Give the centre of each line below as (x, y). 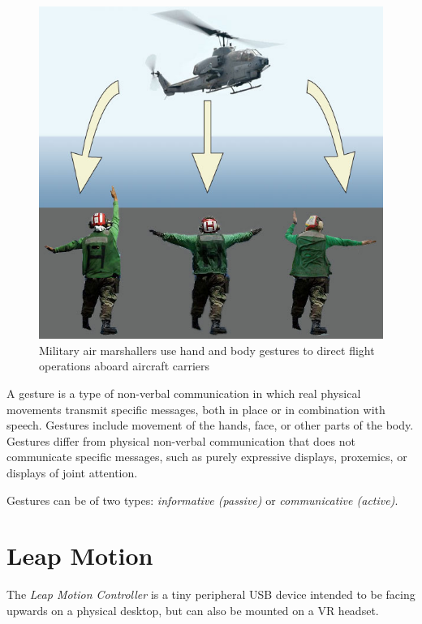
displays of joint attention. (72, 473)
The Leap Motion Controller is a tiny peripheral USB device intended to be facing (211, 594)
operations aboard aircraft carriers (125, 366)
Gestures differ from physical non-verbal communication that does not (181, 440)
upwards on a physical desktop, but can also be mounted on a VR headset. (193, 610)
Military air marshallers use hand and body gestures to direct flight (207, 350)
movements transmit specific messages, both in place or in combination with (196, 409)
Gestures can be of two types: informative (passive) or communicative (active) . (202, 500)
